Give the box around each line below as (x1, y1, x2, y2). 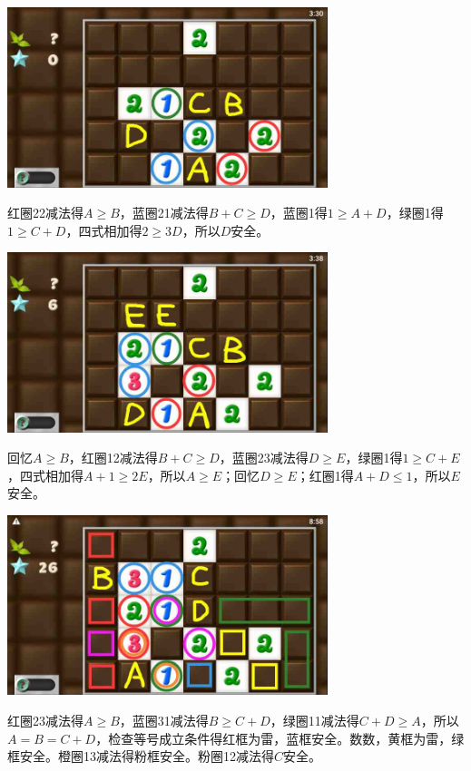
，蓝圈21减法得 (119, 203, 209, 222)
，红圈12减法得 (68, 448, 158, 467)
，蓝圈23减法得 (219, 448, 309, 467)
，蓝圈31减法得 (119, 710, 209, 729)
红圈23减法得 (7, 710, 83, 729)
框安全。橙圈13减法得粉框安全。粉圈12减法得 (7, 747, 274, 766)
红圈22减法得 (7, 203, 83, 222)
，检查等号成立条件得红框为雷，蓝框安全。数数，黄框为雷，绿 (95, 728, 465, 747)
